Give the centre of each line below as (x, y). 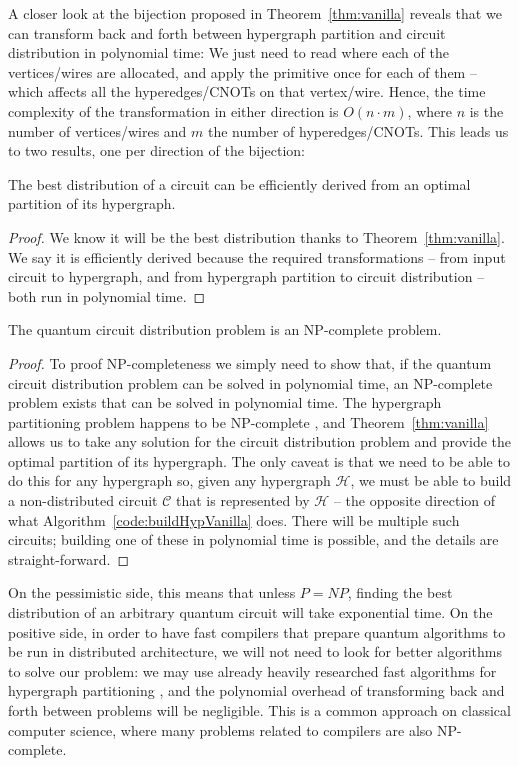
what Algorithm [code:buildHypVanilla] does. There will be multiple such (234, 519)
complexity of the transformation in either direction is (173, 110)
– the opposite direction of (414, 500)
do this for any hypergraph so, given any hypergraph (169, 480)
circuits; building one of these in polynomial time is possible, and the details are (253, 539)
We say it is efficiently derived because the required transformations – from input (257, 256)
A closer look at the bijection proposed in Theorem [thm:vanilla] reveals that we (255, 13)
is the (486, 110)
